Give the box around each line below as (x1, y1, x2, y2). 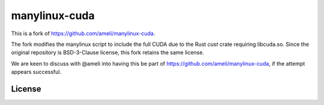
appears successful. (11, 69, 62, 76)
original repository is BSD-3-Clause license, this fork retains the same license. (11, 49, 204, 56)
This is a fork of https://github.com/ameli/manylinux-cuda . (11, 30, 155, 37)
